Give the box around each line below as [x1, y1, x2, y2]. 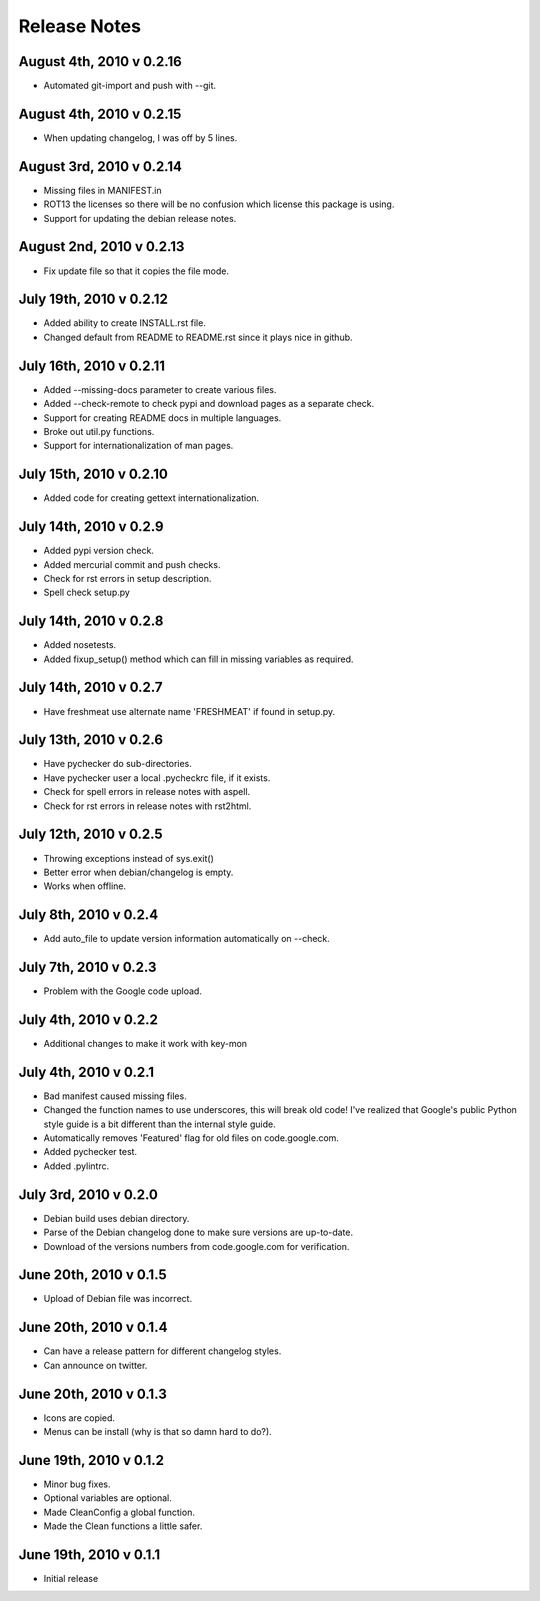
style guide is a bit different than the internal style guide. [43, 1118, 276, 1130]
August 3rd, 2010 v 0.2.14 [18, 158, 182, 175]
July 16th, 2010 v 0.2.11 [18, 357, 165, 374]
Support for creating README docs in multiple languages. [43, 411, 282, 424]
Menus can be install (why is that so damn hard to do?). [43, 1426, 272, 1438]
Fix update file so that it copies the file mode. [43, 265, 230, 277]
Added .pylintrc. [43, 1160, 110, 1172]
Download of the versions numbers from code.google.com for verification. [43, 1240, 350, 1252]
